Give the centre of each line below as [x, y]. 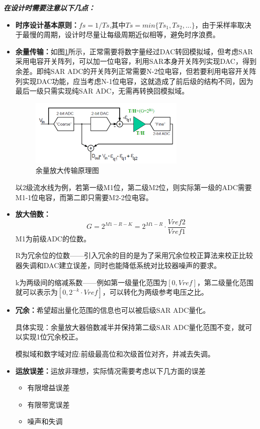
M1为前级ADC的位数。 [53, 238]
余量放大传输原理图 [67, 170]
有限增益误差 [49, 388]
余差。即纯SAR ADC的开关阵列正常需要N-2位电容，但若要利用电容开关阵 [136, 71]
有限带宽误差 [49, 404]
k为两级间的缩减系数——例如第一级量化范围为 [91, 282]
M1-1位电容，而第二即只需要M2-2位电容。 [84, 197]
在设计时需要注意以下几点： [49, 8]
